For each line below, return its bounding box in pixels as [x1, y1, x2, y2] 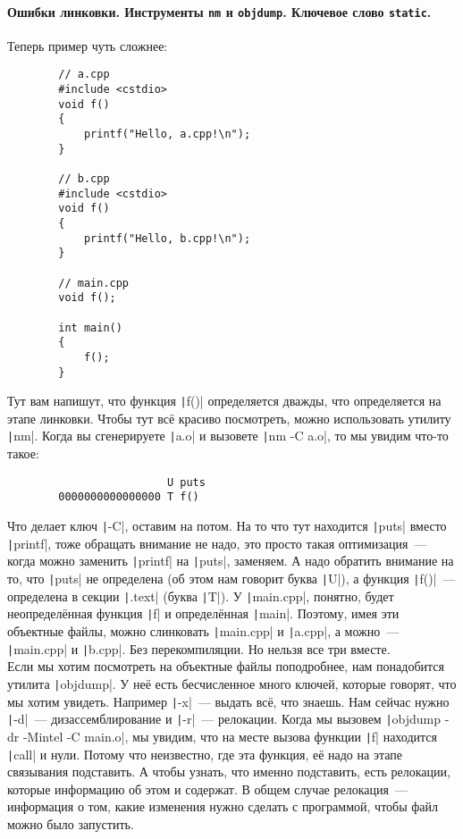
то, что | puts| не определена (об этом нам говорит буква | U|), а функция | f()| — [7, 569, 456, 588]
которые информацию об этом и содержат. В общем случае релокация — [7, 779, 408, 798]
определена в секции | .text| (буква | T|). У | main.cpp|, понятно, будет [7, 586, 394, 605]
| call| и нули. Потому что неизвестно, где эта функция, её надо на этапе [7, 744, 402, 763]
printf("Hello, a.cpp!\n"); [83, 128, 251, 141]
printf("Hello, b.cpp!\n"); [83, 231, 251, 245]
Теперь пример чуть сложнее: [7, 36, 168, 55]
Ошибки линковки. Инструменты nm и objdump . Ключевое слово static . [7, 2, 432, 21]
